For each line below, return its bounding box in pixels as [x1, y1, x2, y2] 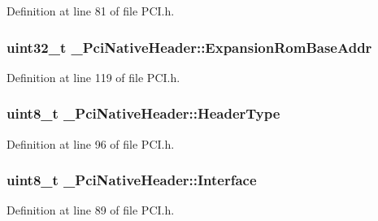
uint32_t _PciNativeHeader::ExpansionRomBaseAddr [7, 37, 372, 57]
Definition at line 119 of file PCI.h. [7, 68, 180, 85]
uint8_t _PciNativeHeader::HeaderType [7, 103, 280, 123]
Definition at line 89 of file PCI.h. [7, 201, 175, 219]
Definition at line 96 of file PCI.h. [7, 135, 175, 152]
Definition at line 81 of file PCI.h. [7, 2, 175, 19]
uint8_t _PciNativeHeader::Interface [7, 170, 257, 190]
